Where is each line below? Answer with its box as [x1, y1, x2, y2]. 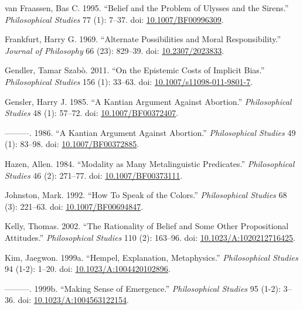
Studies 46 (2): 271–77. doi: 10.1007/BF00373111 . [5, 169, 183, 181]
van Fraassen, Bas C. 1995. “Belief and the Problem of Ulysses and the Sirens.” [5, 2, 289, 13]
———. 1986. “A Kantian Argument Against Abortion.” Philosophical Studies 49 [5, 126, 296, 138]
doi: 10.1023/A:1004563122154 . [18, 294, 129, 306]
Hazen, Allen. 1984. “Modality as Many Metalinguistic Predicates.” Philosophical [5, 157, 295, 169]
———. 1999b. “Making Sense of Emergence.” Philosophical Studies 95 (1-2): [5, 282, 281, 294]
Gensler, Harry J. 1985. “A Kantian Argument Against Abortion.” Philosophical [5, 95, 292, 107]
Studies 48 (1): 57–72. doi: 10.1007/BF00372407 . [5, 107, 179, 119]
